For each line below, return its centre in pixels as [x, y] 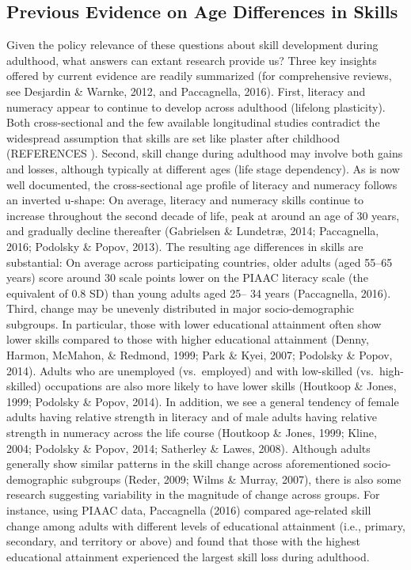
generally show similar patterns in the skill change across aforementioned [183, 464]
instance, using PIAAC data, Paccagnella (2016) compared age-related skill [189, 510]
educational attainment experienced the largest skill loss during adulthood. [188, 556]
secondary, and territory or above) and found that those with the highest [183, 541]
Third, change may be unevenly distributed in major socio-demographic [181, 308]
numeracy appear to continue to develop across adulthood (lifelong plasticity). [196, 106]
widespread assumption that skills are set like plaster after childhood [173, 137]
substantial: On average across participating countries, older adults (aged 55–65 [200, 262]
